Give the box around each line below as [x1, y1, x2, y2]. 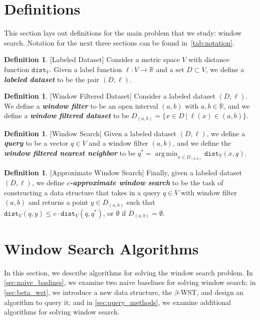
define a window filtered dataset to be [4, 110, 129, 121]
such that [126, 197, 155, 207]
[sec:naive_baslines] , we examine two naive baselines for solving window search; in [4, 277, 256, 287]
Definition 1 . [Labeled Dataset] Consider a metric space [4, 54, 180, 65]
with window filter [181, 187, 237, 197]
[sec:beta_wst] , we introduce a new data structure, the [4, 287, 172, 297]
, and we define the [172, 138, 231, 148]
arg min [155, 150, 178, 157]
